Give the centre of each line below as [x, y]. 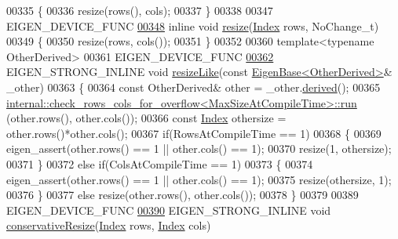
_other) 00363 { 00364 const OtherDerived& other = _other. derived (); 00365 [194, 87]
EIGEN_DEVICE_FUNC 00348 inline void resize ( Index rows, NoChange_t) [193, 25]
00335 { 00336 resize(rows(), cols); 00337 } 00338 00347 [140, 10]
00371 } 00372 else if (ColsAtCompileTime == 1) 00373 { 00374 [160, 163]
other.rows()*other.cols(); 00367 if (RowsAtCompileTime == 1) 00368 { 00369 [194, 133]
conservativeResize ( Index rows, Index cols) [109, 225]
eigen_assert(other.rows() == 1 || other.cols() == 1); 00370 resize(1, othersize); [199, 148]
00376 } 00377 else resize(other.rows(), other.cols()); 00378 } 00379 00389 [183, 195]
